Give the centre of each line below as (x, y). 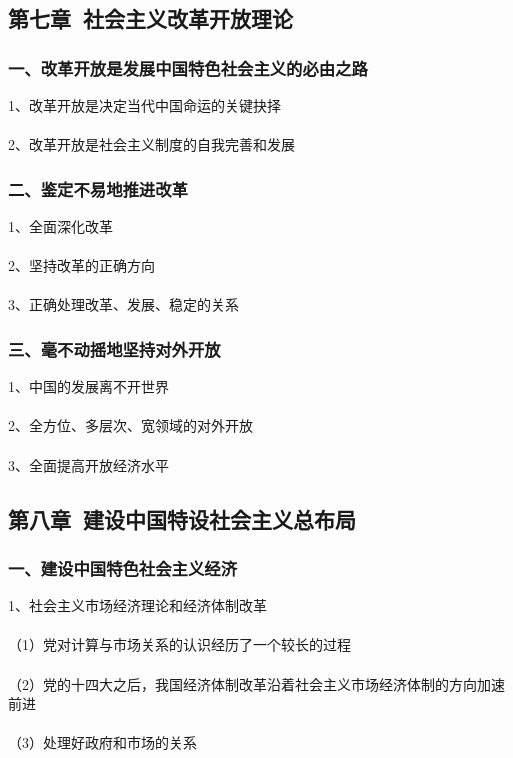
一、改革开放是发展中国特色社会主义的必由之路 (188, 67)
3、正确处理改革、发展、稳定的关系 (123, 304)
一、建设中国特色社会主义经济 (123, 567)
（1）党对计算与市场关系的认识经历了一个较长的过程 (179, 644)
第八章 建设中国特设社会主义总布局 (182, 518)
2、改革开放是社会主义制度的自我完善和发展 (151, 144)
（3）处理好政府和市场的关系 (102, 742)
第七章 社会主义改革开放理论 (151, 18)
